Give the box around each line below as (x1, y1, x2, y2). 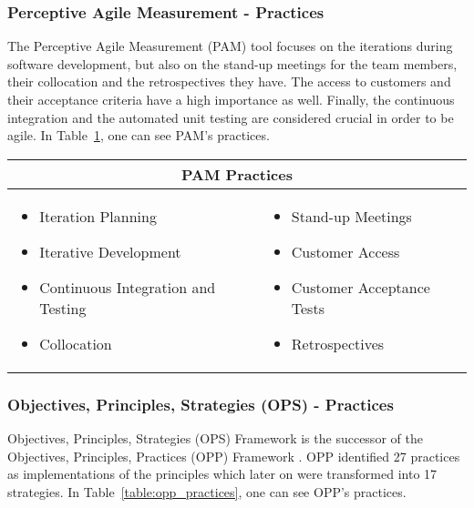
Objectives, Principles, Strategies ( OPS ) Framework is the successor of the (7, 429, 423, 447)
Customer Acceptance (291, 276, 430, 298)
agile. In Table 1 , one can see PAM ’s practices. (7, 126, 270, 145)
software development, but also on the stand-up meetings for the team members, (7, 54, 458, 73)
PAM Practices (181, 163, 293, 185)
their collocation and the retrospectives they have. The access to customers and (7, 72, 451, 91)
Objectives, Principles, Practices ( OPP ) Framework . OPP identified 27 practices (7, 446, 460, 465)
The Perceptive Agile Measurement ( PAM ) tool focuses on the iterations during (7, 36, 453, 56)
